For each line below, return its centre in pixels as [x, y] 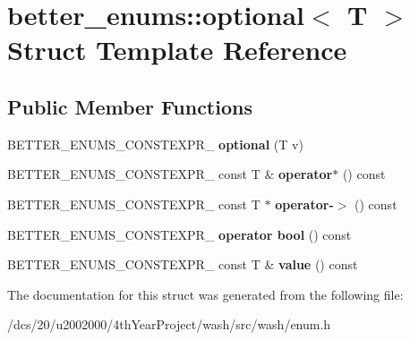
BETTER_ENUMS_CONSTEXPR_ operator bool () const [179, 234]
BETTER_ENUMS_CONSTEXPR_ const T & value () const [183, 264]
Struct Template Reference [177, 50]
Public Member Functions [130, 106]
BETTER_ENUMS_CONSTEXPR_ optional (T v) [155, 144]
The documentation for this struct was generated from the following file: [205, 294]
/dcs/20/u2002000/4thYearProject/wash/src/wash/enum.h [169, 324]
